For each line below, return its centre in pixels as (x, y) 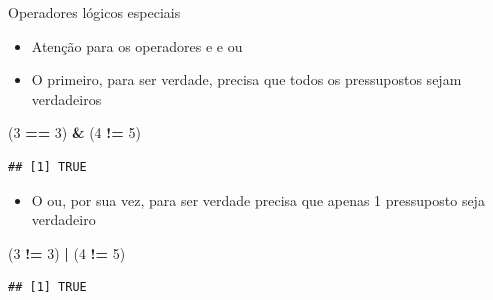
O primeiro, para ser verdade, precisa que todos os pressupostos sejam (246, 79)
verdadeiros (66, 98)
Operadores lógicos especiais (94, 12)
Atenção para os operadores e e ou (137, 45)
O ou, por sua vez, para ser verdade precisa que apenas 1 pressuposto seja (258, 199)
